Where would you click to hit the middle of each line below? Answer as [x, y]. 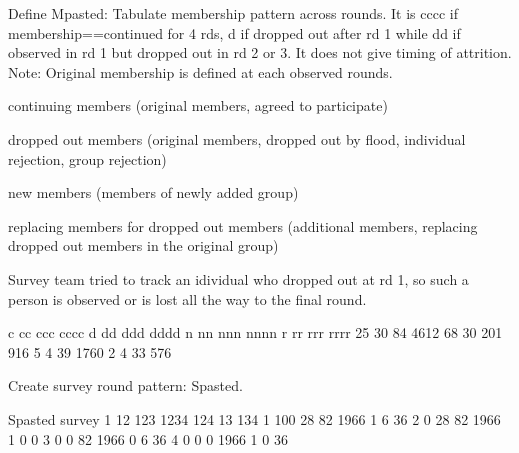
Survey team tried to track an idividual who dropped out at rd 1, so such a [238, 278]
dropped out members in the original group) [143, 245]
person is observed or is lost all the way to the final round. [187, 298]
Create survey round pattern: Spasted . [125, 385]
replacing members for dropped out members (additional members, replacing [243, 225]
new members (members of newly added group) [153, 192]
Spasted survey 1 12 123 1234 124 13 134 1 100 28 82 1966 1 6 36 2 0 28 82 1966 [254, 418]
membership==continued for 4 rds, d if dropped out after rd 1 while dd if [234, 32]
